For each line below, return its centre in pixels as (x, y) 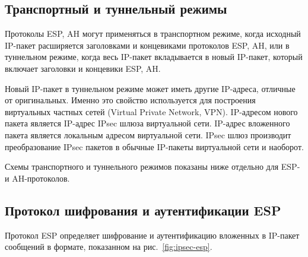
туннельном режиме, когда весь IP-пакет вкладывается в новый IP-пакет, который (154, 57)
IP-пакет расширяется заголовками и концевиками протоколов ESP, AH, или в (147, 45)
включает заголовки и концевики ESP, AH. (83, 68)
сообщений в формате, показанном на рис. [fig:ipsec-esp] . (109, 247)
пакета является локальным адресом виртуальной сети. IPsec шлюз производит (148, 134)
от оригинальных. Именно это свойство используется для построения (130, 100)
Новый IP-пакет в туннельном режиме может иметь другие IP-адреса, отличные (150, 88)
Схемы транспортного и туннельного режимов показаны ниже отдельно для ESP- (153, 166)
